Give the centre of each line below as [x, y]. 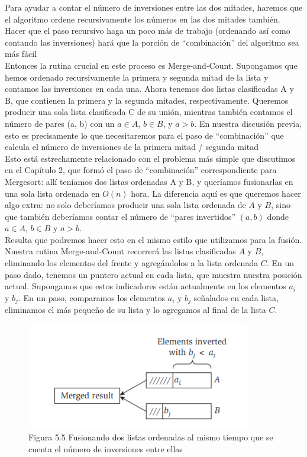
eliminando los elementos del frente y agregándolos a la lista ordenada [132, 263]
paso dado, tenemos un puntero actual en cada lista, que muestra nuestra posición [153, 274]
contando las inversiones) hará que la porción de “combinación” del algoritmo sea [152, 42]
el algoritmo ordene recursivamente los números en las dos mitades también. [143, 19]
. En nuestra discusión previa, [248, 123]
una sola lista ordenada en [52, 193]
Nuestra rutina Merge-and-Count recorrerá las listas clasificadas [120, 251]
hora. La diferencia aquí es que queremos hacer [216, 193]
